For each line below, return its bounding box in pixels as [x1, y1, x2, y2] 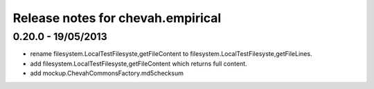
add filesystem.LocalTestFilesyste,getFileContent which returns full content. [30, 59, 247, 68]
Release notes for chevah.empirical [12, 10, 222, 26]
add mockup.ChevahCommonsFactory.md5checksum [30, 69, 184, 77]
